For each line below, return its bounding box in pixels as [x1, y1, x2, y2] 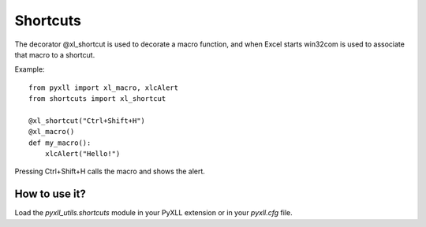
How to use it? [14, 188, 86, 201]
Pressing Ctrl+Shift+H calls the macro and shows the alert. [14, 166, 205, 177]
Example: [14, 65, 45, 74]
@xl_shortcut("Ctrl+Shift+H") [28, 116, 146, 125]
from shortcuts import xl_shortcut [28, 95, 166, 103]
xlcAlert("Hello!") [44, 150, 121, 158]
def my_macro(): [28, 138, 92, 147]
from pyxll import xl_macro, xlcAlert [28, 83, 179, 92]
